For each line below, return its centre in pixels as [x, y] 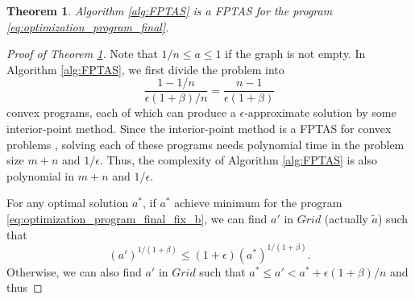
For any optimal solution [68, 203]
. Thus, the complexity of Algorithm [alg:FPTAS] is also [239, 160]
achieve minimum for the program [258, 203]
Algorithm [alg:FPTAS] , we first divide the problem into [145, 69]
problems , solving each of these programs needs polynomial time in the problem [205, 144]
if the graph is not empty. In [295, 54]
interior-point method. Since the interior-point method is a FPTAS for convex [199, 129]
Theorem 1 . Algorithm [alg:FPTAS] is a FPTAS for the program [170, 10]
